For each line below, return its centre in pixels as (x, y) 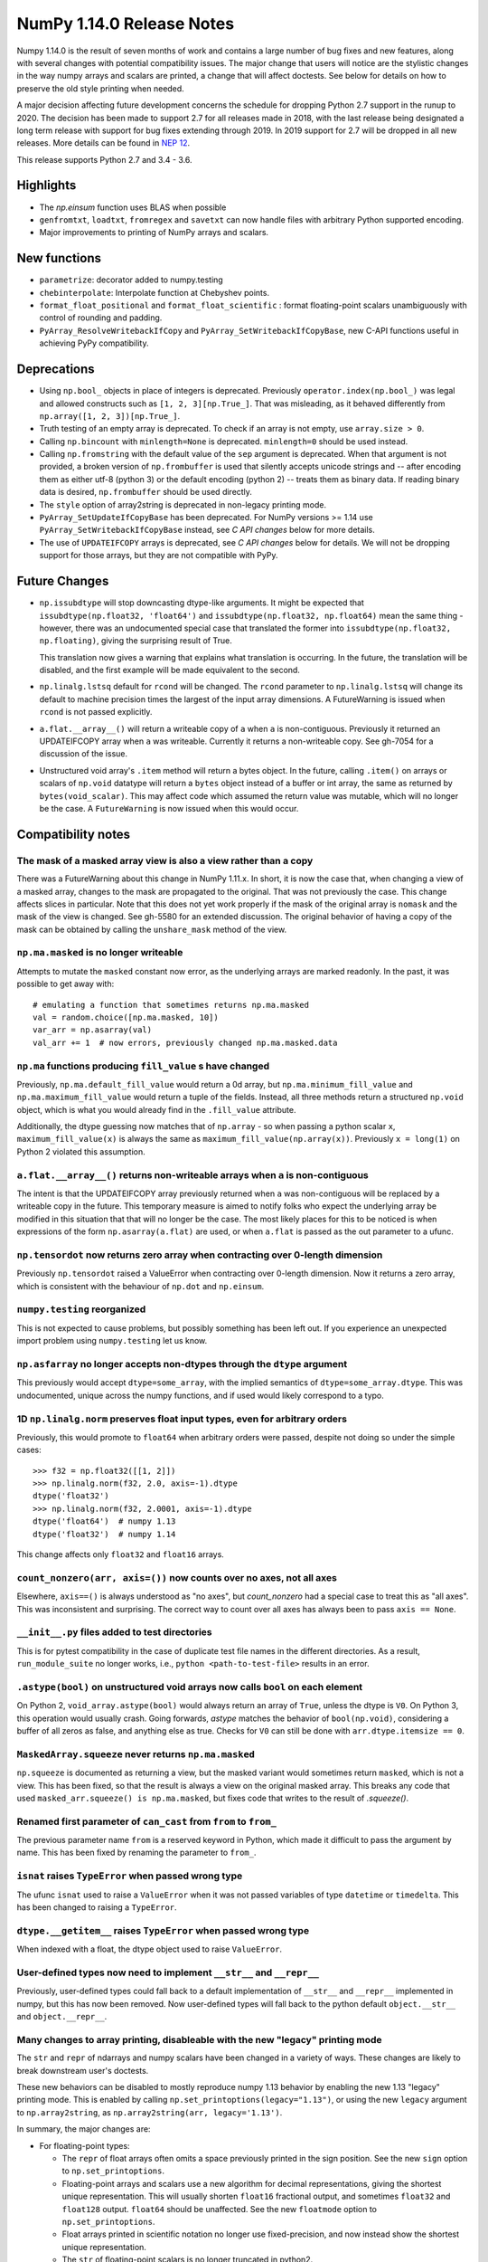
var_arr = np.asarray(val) (93, 1030)
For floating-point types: (84, 2145)
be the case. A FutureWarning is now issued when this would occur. (169, 808)
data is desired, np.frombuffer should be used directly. (146, 492)
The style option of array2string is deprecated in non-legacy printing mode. (183, 504)
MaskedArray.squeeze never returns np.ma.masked (136, 1754)
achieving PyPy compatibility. (94, 343)
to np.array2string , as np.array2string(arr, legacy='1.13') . (150, 2112)
